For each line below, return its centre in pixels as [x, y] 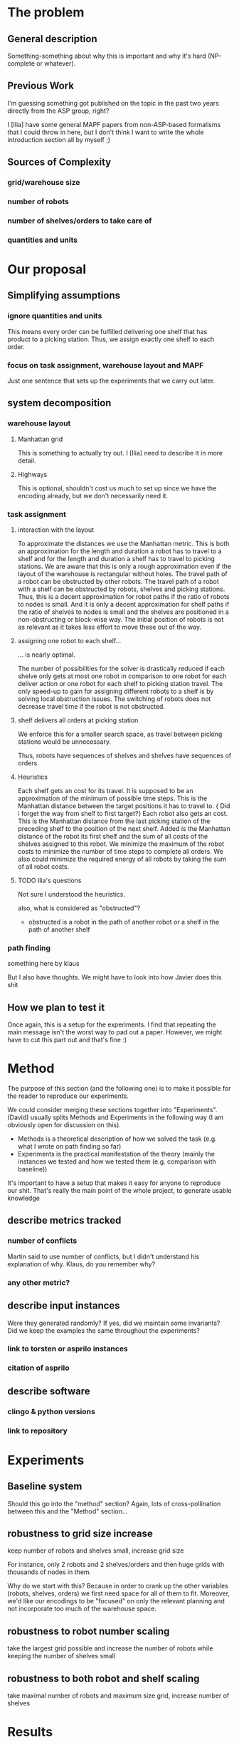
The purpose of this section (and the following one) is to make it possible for [119, 1089]
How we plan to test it [56, 1007]
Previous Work [41, 86]
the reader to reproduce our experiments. [68, 1096]
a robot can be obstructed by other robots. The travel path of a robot [118, 582]
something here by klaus [43, 964]
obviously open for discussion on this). [64, 1125]
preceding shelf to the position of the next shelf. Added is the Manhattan [124, 829]
